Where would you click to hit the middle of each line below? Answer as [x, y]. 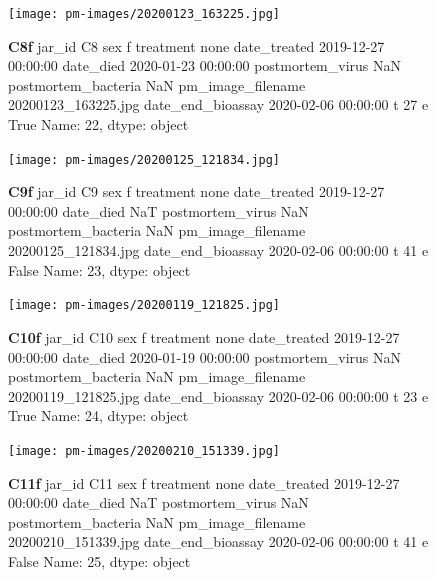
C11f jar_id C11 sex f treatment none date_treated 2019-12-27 [204, 482]
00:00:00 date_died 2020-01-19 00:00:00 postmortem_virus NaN [205, 356]
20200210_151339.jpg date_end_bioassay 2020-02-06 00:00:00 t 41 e [218, 541]
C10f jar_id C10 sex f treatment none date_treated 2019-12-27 [204, 336]
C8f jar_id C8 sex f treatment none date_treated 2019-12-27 [196, 45]
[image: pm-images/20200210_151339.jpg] [144, 450]
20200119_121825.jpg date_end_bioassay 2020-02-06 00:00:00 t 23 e [218, 395]
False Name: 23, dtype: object [99, 269]
